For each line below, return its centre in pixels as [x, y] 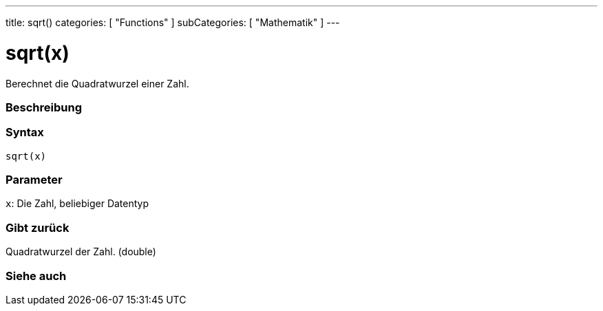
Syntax [25, 132]
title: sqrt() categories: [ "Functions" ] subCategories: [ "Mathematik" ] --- [173, 22]
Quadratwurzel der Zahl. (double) [81, 252]
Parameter [34, 180]
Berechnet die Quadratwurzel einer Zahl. [97, 83]
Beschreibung [44, 107]
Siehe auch [36, 276]
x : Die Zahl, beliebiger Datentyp [77, 204]
